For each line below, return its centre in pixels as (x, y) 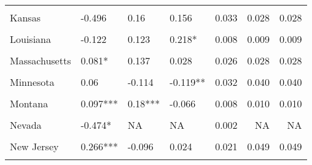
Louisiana (30, 39)
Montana (29, 103)
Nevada (26, 125)
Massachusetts (41, 60)
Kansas (25, 17)
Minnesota (32, 82)
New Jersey (34, 146)
